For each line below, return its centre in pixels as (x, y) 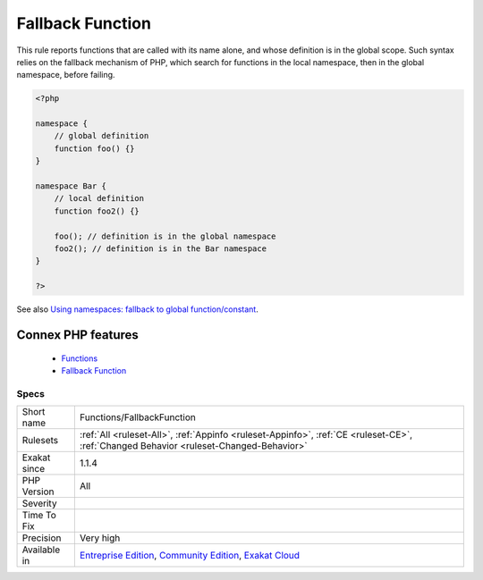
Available (41, 550)
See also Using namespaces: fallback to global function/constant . (137, 309)
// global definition (102, 136)
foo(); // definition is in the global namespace (165, 236)
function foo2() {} (97, 211)
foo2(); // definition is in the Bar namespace (161, 249)
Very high (100, 538)
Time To (39, 516)
